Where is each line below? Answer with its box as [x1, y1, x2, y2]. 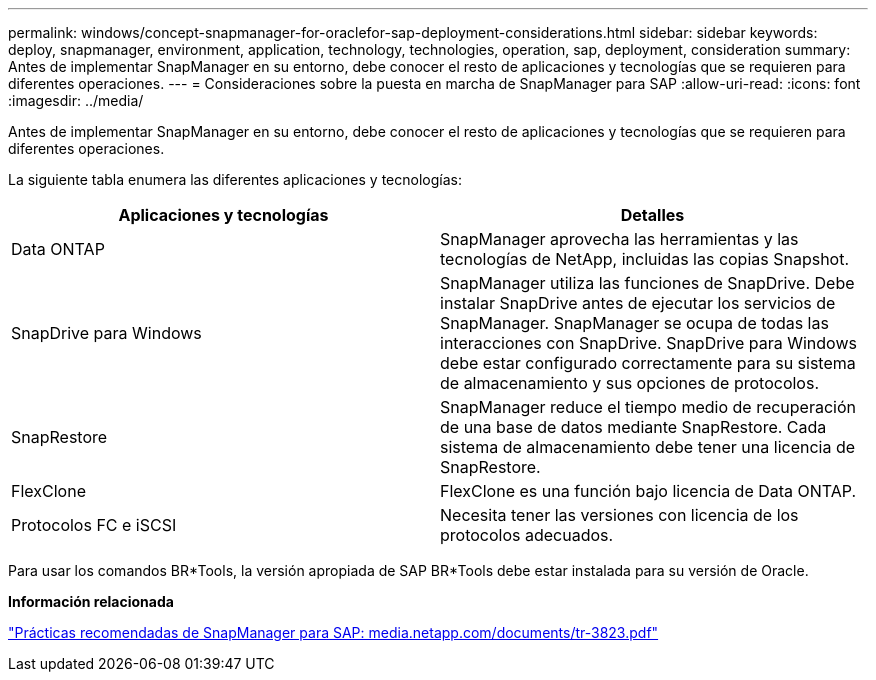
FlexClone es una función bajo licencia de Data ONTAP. [440, 481, 857, 501]
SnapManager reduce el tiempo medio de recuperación [440, 397, 857, 417]
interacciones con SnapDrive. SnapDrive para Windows [440, 333, 857, 353]
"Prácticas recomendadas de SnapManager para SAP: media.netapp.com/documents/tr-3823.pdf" [8, 624, 659, 641]
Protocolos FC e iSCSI [11, 515, 177, 535]
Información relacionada [8, 593, 174, 610]
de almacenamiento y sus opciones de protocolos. [440, 373, 820, 393]
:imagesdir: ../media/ [8, 92, 144, 109]
